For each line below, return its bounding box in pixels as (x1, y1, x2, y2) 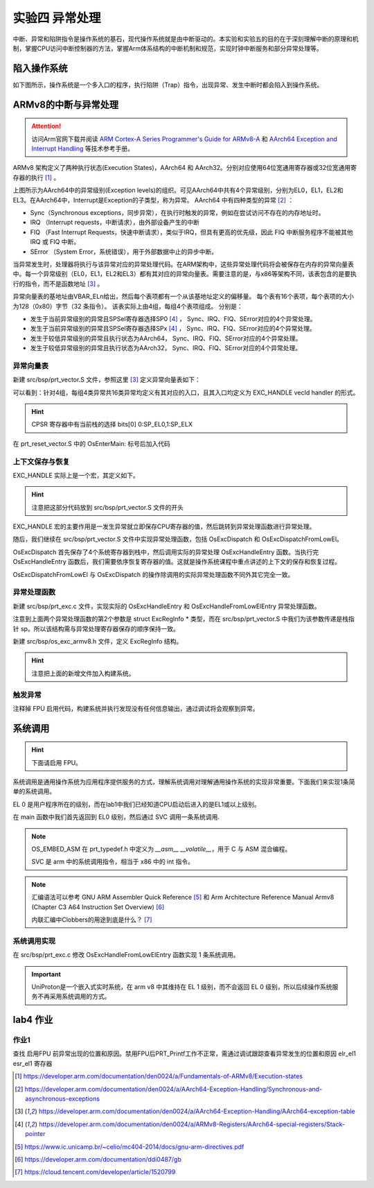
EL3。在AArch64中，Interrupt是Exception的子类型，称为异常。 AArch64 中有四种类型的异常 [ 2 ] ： (12, 196, 294, 204)
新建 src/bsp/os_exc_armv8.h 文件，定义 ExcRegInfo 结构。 (12, 637, 183, 645)
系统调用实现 (12, 936, 56, 946)
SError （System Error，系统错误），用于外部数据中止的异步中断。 (30, 247, 218, 256)
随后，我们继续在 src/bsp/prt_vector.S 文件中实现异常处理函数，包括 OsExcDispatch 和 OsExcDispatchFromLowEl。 (12, 535, 343, 544)
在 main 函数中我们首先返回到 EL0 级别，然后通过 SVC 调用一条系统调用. (12, 813, 220, 821)
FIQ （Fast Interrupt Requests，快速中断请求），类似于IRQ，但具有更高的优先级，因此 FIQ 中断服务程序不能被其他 (30, 227, 353, 236)
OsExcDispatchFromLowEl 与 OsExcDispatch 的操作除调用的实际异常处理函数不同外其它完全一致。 (12, 570, 294, 578)
